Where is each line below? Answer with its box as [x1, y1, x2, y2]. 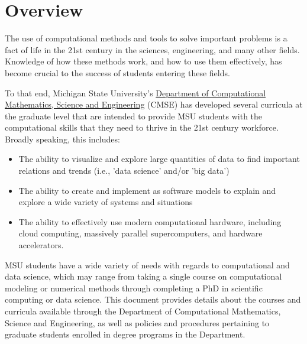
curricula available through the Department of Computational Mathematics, [5, 305, 281, 317]
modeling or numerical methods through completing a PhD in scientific [5, 281, 263, 294]
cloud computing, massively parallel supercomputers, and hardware [18, 227, 263, 239]
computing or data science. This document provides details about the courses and [5, 293, 301, 306]
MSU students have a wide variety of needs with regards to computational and [5, 258, 290, 271]
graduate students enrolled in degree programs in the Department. [5, 328, 245, 340]
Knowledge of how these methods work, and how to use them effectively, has [5, 55, 282, 67]
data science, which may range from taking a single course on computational [5, 270, 282, 283]
